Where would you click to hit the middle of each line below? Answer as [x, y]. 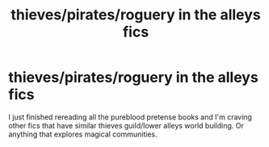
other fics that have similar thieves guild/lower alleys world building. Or [126, 125]
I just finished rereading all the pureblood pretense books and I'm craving [130, 117]
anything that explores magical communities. [83, 134]
